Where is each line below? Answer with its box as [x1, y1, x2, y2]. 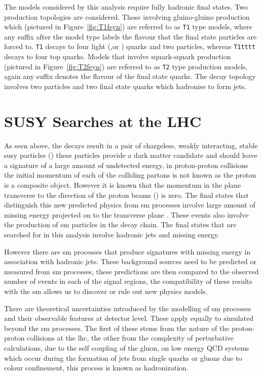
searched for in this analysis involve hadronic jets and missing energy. [4, 229, 219, 239]
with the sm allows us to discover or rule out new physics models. [4, 285, 208, 296]
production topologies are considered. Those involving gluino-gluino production [4, 11, 250, 22]
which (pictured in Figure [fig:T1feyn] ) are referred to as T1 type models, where [4, 21, 252, 32]
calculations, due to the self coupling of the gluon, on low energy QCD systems [4, 342, 249, 353]
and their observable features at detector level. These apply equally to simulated [4, 313, 253, 323]
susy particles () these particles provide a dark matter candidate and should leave [4, 150, 257, 160]
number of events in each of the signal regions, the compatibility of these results [4, 276, 252, 286]
